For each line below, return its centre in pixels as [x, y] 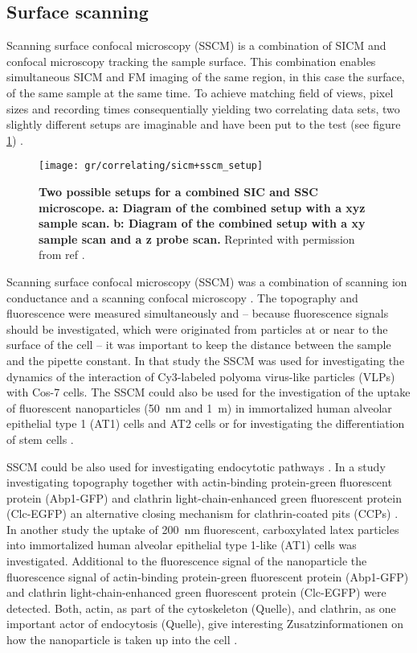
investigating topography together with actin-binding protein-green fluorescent [199, 482]
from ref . [62, 255]
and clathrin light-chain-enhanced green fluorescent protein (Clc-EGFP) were [196, 592]
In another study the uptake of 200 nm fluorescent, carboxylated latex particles [203, 529]
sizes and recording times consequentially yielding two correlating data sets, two [203, 108]
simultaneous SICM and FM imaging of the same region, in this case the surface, [206, 77]
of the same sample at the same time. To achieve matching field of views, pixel [200, 92]
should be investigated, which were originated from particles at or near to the [197, 329]
